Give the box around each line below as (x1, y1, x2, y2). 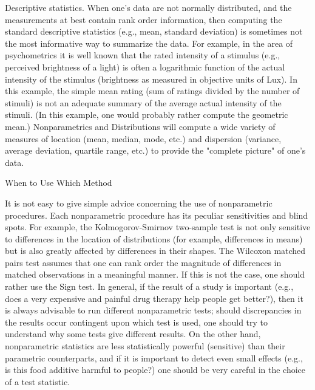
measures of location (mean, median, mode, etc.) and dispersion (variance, (5, 132, 282, 145)
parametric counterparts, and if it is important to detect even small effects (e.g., (5, 351, 303, 364)
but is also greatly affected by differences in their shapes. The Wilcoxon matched (5, 244, 306, 257)
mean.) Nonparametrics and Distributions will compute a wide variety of (5, 120, 276, 132)
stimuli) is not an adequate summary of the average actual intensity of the (5, 96, 282, 109)
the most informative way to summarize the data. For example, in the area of (5, 36, 293, 49)
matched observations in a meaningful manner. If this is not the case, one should (5, 268, 305, 281)
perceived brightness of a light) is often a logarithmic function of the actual (5, 60, 285, 73)
